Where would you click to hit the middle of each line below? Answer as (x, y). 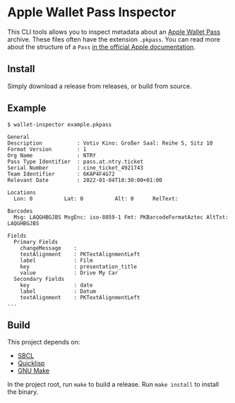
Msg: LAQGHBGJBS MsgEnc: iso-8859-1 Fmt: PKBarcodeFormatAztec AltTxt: (121, 217)
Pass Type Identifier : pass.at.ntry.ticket (75, 162)
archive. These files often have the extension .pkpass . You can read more (114, 39)
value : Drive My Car (69, 272)
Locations (22, 192)
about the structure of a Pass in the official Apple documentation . (102, 47)
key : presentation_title (79, 266)
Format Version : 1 (47, 149)
